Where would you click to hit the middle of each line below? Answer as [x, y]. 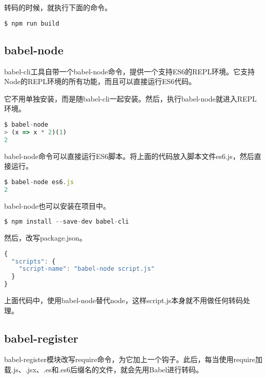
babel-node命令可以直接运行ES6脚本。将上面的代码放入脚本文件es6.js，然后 [129, 156]
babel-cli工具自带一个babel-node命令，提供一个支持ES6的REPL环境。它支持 [130, 71]
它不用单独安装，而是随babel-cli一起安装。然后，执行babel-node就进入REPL [130, 98]
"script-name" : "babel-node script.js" [87, 269]
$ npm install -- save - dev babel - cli [67, 222]
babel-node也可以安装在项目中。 [57, 205]
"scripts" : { [34, 261]
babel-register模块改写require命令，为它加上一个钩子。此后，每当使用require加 [133, 359]
